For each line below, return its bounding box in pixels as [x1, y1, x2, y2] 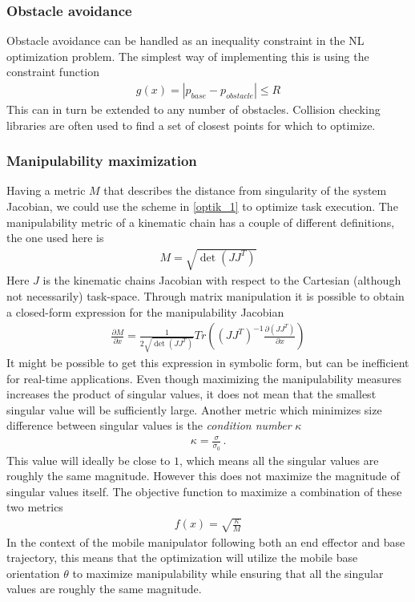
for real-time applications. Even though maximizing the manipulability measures [6, 370, 401, 386]
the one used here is [6, 229, 104, 246]
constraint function [6, 63, 100, 80]
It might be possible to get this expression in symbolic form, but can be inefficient [6, 354, 409, 370]
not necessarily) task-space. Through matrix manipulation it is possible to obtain [6, 287, 405, 304]
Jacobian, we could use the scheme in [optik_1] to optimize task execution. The [6, 198, 398, 215]
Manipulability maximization [6, 151, 197, 171]
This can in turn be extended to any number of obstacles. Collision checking [6, 101, 381, 118]
